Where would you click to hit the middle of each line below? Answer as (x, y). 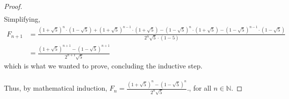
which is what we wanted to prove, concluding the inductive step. (103, 66)
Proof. (13, 6)
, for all (200, 88)
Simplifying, (22, 19)
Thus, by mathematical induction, (56, 88)
